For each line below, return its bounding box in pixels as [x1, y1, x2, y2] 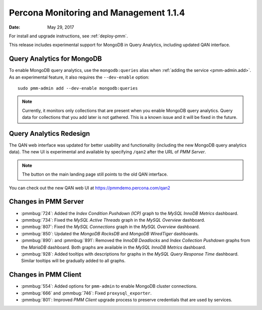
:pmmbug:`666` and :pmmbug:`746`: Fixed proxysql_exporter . [21, 290, 152, 296]
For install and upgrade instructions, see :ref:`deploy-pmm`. [9, 33, 128, 39]
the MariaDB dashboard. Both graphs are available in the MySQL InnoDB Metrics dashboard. [21, 244, 206, 250]
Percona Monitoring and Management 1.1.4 [9, 7, 185, 18]
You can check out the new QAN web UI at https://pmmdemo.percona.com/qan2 [9, 185, 171, 191]
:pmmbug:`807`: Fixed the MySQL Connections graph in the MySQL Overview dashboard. [21, 224, 200, 230]
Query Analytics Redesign [9, 130, 90, 138]
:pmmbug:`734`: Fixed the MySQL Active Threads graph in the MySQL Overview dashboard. [21, 217, 206, 223]
